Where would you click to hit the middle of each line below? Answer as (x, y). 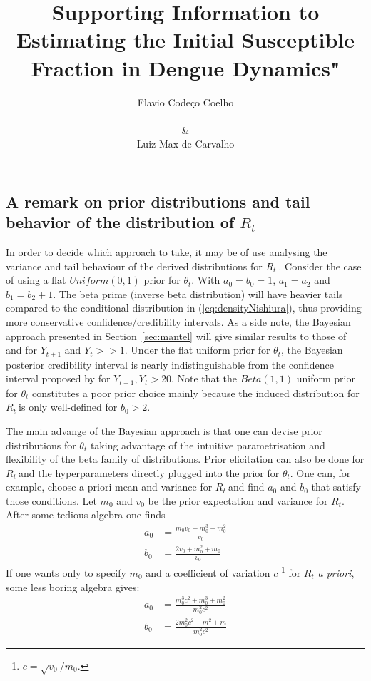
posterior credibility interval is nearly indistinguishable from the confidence (170, 364)
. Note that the (204, 378)
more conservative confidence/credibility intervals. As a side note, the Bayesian (178, 322)
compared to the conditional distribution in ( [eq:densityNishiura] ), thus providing (184, 308)
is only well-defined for (68, 407)
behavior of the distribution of (120, 222)
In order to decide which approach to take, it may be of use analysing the (167, 252)
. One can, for (320, 472)
